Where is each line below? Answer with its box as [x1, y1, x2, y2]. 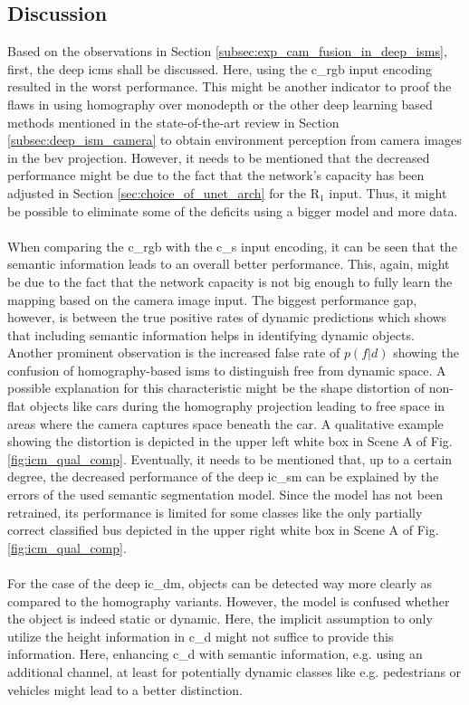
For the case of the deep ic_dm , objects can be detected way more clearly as [7, 574, 433, 593]
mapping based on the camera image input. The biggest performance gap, [7, 290, 417, 309]
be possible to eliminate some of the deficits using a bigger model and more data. [7, 201, 458, 220]
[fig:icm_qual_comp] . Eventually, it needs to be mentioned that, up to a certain [7, 449, 453, 468]
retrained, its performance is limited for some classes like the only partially [7, 502, 423, 521]
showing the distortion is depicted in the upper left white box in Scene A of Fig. [7, 432, 453, 451]
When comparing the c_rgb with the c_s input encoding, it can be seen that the [7, 236, 457, 255]
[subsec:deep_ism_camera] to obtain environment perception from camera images [7, 130, 462, 149]
